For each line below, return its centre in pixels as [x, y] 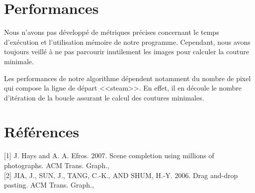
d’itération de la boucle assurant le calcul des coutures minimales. [104, 97]
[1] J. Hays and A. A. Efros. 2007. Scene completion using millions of [109, 155]
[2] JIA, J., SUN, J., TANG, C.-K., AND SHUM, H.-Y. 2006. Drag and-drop [121, 175]
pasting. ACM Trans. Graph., [49, 185]
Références [42, 132]
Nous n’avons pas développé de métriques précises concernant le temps [112, 32]
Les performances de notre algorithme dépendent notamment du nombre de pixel [127, 78]
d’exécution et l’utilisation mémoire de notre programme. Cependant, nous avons [127, 42]
